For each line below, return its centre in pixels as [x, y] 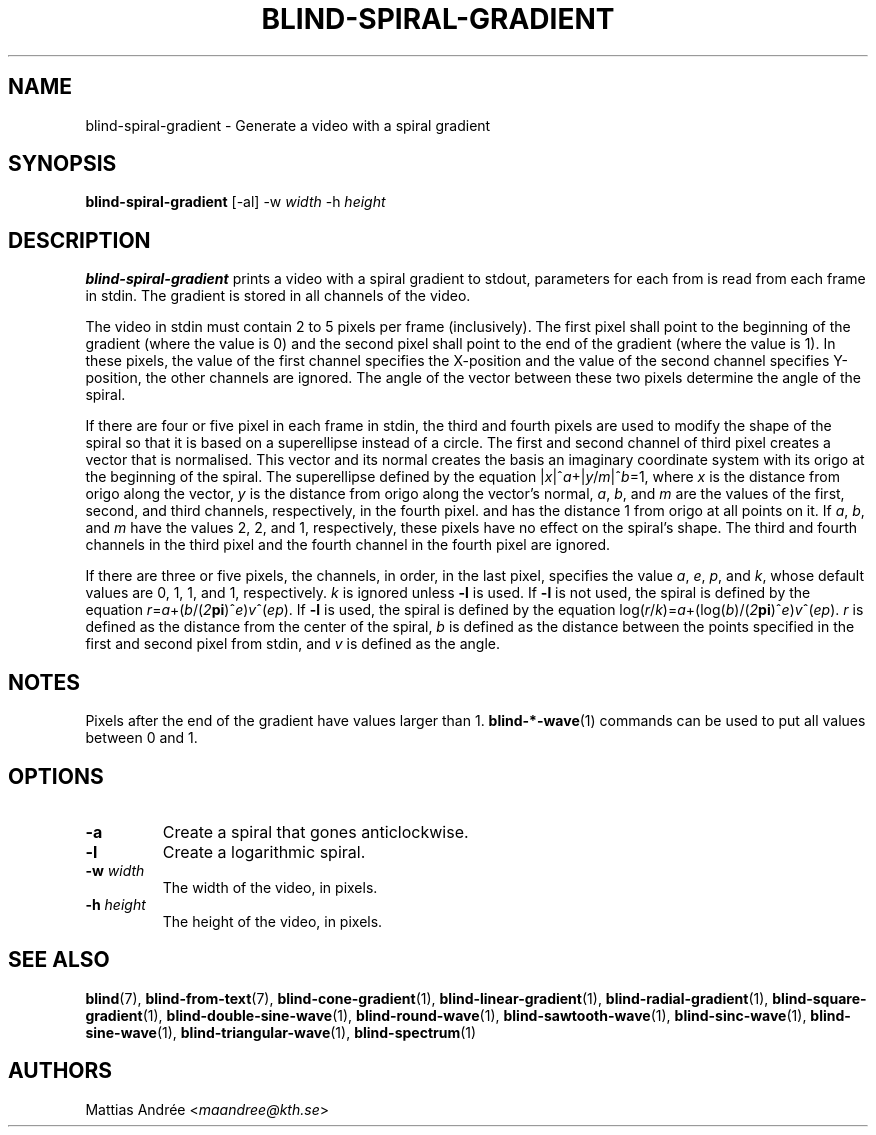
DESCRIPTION [79, 240]
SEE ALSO [59, 960]
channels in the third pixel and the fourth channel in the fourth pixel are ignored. [348, 545]
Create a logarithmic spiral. [264, 851]
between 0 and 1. [141, 738]
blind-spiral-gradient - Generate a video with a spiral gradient [288, 125]
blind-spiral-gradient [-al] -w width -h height [235, 202]
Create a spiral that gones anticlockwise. [315, 831]
